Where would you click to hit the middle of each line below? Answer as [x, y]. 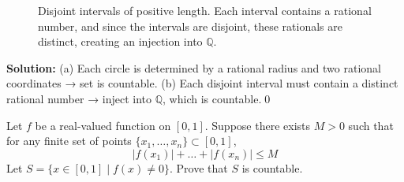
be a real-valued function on [103, 125]
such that [371, 125]
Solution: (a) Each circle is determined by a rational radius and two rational [194, 67]
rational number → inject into [79, 98]
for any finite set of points [69, 141]
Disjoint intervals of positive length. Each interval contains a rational [205, 10]
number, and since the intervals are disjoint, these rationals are [190, 26]
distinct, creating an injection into [120, 41]
